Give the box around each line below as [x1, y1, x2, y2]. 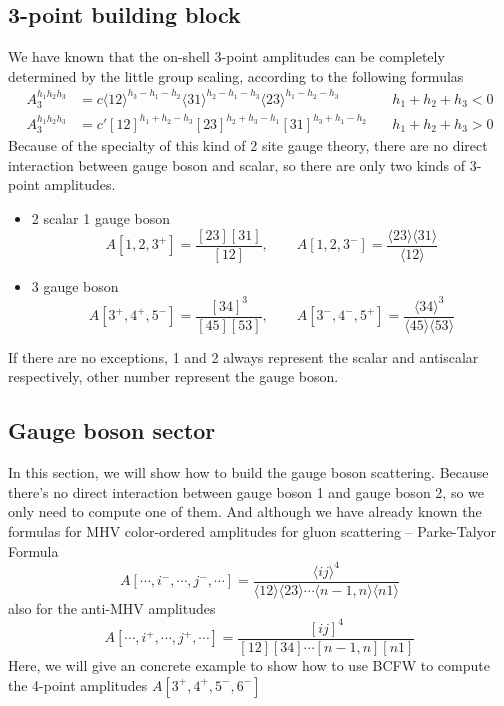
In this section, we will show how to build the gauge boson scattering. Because [8, 462, 489, 483]
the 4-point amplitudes [8, 674, 148, 695]
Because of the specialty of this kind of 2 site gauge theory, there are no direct [8, 135, 488, 156]
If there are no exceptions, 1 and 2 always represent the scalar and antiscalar [8, 346, 479, 367]
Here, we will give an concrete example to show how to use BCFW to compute [8, 654, 490, 675]
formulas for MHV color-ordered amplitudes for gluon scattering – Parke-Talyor [8, 521, 497, 542]
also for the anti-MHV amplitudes [8, 597, 216, 618]
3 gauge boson [31, 275, 119, 296]
